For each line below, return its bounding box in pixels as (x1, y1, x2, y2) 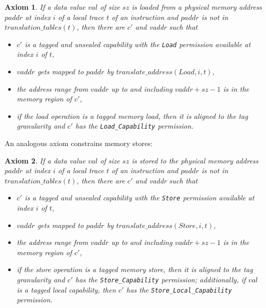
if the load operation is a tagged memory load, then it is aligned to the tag (16, 110, 248, 121)
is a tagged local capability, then (16, 284, 116, 295)
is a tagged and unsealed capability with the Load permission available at (25, 38, 251, 49)
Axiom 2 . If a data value (5, 155, 86, 166)
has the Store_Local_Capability (126, 284, 232, 295)
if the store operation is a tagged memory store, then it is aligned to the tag (16, 264, 253, 275)
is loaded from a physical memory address (131, 2, 262, 12)
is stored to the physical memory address (131, 155, 259, 166)
